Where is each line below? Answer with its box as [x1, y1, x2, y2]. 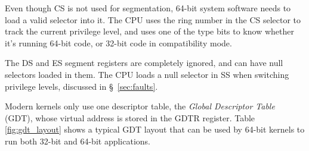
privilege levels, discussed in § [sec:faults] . [5, 80, 158, 92]
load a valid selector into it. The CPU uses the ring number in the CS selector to [5, 13, 301, 26]
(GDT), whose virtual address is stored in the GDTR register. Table [5, 111, 255, 124]
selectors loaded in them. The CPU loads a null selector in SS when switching [5, 68, 289, 80]
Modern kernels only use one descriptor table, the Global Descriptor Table [5, 100, 275, 112]
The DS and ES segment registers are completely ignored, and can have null [5, 56, 283, 69]
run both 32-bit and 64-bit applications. [5, 134, 151, 147]
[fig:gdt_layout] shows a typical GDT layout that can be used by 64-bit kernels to [5, 123, 305, 136]
